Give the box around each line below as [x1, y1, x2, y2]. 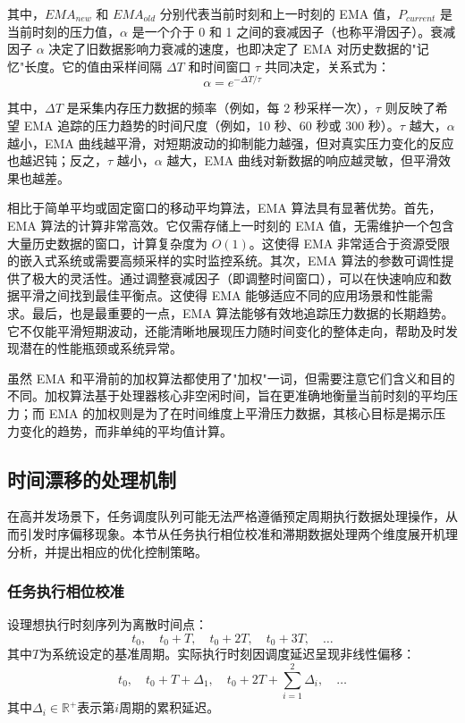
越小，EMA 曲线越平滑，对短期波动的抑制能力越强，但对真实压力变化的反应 [7, 133, 454, 152]
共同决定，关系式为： [264, 56, 390, 75]
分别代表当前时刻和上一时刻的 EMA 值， [159, 4, 398, 22]
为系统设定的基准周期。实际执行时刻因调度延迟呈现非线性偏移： [39, 644, 416, 663]
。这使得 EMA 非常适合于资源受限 [249, 233, 451, 252]
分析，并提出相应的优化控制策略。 [7, 542, 207, 560]
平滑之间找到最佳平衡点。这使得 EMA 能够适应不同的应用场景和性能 [19, 286, 421, 305]
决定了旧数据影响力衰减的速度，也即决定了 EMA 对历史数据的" [48, 39, 417, 58]
